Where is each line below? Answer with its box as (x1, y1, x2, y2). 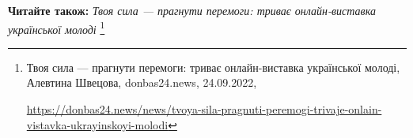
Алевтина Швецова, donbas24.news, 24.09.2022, (26, 74, 257, 91)
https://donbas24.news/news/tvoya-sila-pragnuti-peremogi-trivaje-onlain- (26, 101, 382, 117)
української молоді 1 (8, 18, 105, 37)
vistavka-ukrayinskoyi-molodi (26, 116, 169, 132)
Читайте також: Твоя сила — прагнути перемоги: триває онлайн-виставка (8, 2, 376, 18)
